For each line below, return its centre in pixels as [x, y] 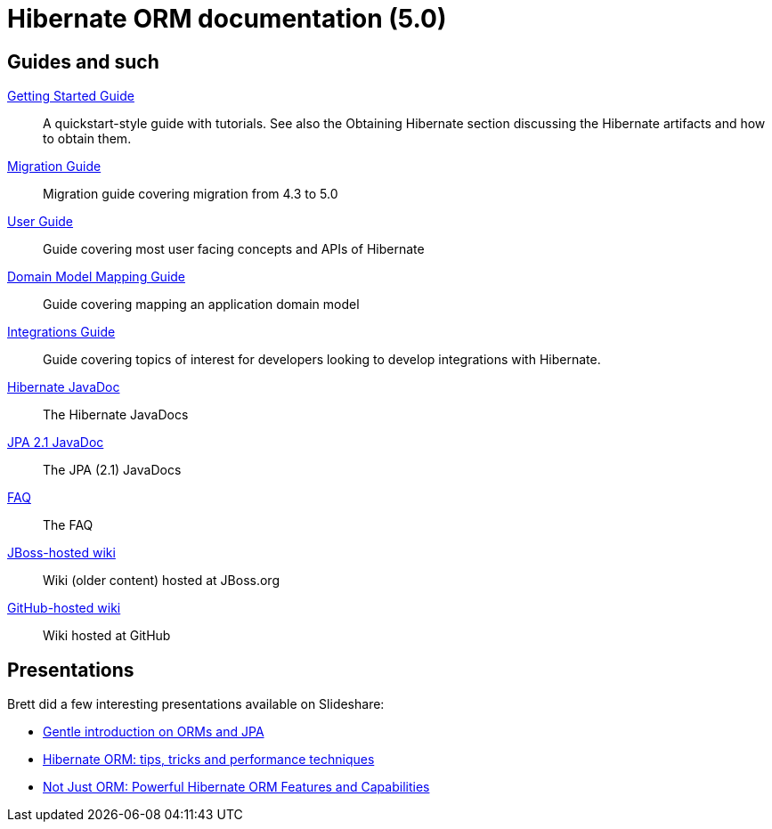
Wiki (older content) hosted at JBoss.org [161, 581]
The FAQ [68, 525]
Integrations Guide [61, 332]
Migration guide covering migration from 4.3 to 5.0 [191, 194]
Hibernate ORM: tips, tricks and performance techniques [209, 760]
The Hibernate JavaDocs [116, 415]
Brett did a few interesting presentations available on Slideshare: [196, 704]
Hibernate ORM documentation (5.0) [227, 19]
